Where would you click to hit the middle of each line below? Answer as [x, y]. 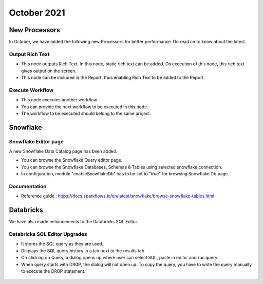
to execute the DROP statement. [53, 271]
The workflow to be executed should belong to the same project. [86, 113]
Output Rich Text [29, 54]
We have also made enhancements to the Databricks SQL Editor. [74, 222]
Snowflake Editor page [36, 141]
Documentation [28, 186]
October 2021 [37, 13]
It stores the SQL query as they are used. [62, 244]
